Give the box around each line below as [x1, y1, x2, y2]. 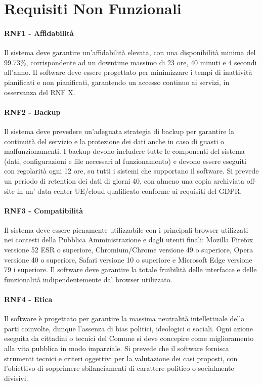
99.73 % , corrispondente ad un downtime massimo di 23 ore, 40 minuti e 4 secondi [4, 57, 257, 67]
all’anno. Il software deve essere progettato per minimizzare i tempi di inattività [4, 67, 252, 77]
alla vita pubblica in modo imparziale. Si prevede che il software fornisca [4, 343, 229, 354]
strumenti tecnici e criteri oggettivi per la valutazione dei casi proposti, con [4, 353, 238, 363]
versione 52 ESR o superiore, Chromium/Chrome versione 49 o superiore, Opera [4, 244, 253, 255]
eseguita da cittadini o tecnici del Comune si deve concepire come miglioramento [4, 333, 254, 344]
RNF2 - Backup [4, 106, 61, 117]
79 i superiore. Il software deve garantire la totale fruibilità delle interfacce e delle [4, 264, 257, 275]
